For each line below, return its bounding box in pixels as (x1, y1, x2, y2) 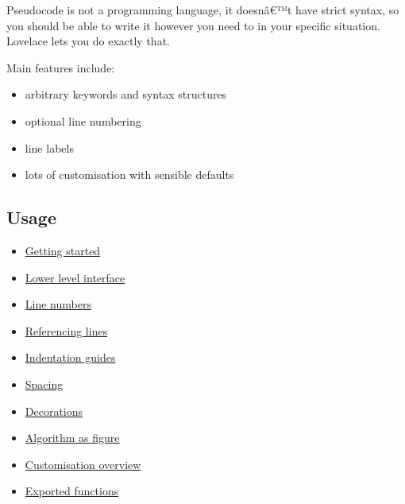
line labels (25, 139, 74, 156)
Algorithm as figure (25, 429, 120, 446)
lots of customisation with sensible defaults (25, 166, 234, 183)
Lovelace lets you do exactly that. (6, 33, 170, 49)
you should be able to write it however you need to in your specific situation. (6, 17, 380, 33)
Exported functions (25, 483, 119, 499)
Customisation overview (25, 456, 141, 472)
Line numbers (25, 296, 91, 312)
